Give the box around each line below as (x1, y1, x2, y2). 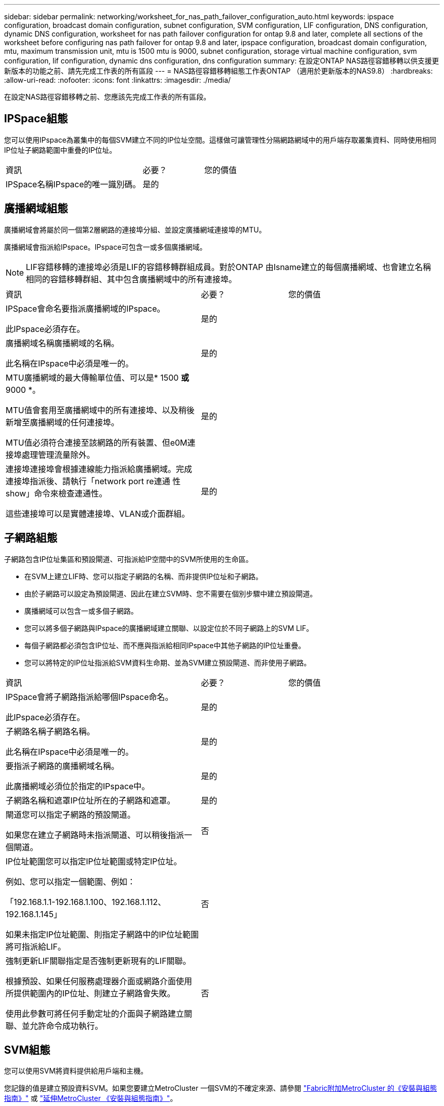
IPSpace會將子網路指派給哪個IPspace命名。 (6, 691, 173, 702)
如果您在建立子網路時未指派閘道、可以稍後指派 (6, 829, 184, 840)
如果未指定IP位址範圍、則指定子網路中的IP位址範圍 (6, 929, 199, 940)
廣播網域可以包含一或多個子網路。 (24, 606, 138, 615)
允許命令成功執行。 (30, 1020, 103, 1031)
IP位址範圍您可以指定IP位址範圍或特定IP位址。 (6, 856, 182, 866)
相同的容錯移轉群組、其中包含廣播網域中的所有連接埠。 (26, 274, 237, 284)
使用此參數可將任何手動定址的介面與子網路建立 (6, 1008, 184, 1019)
